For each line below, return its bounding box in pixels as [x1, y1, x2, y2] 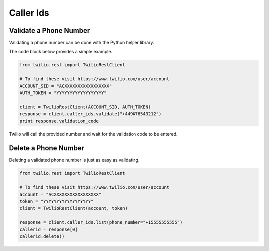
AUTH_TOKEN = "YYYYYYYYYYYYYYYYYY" [19, 90, 107, 96]
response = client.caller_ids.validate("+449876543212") [19, 111, 162, 117]
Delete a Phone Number [9, 144, 85, 152]
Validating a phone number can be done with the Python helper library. [9, 40, 154, 46]
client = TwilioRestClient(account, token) [19, 205, 128, 211]
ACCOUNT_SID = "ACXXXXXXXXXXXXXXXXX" [19, 83, 112, 89]
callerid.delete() [19, 233, 65, 239]
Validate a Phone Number [9, 26, 90, 35]
